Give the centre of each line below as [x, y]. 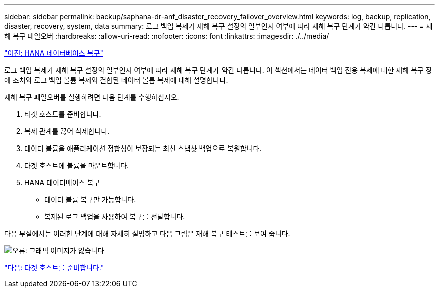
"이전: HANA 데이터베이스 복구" [54, 53]
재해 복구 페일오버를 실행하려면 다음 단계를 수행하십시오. [92, 97]
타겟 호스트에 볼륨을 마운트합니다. [77, 165]
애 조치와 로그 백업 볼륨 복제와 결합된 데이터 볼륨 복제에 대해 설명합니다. [116, 80]
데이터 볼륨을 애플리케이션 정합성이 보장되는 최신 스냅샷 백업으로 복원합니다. [143, 148]
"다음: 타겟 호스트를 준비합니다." [54, 268]
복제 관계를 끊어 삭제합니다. [67, 131]
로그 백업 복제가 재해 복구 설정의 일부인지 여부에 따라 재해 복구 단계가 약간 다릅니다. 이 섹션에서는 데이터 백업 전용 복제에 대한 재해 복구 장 [218, 70]
